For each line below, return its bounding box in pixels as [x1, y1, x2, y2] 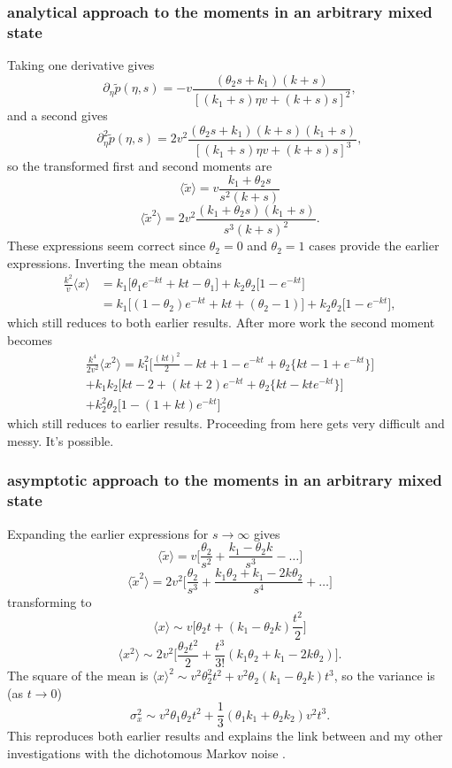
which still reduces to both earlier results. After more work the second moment [7, 313, 435, 332]
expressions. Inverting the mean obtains [7, 253, 222, 272]
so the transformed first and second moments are [7, 157, 272, 175]
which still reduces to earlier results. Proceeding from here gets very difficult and [7, 414, 445, 433]
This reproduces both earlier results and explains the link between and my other [7, 726, 443, 745]
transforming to [7, 593, 92, 611]
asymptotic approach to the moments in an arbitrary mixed [7, 469, 442, 491]
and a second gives [7, 106, 108, 125]
